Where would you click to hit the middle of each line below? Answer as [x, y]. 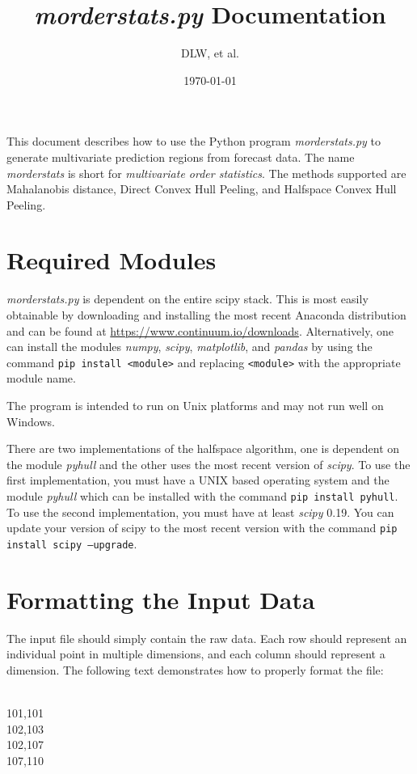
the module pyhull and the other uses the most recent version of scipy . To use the [208, 464]
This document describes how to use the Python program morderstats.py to [194, 141]
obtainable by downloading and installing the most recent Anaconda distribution [206, 315]
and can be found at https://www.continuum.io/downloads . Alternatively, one [200, 330]
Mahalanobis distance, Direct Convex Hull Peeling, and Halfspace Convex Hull [202, 189]
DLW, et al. [210, 53]
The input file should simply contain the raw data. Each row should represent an [207, 638]
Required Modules [112, 260]
